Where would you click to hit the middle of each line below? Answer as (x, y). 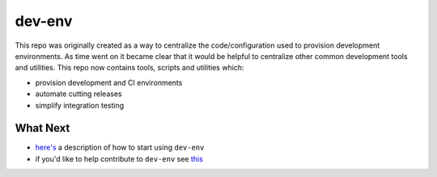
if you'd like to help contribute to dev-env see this (119, 158)
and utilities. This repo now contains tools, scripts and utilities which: (129, 68)
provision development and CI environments (109, 82)
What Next (42, 128)
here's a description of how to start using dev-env (120, 147)
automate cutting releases (78, 94)
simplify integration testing (80, 105)
